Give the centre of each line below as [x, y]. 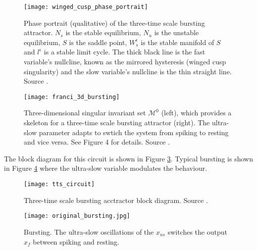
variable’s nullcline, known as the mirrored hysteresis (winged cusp [125, 62]
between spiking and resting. [76, 241]
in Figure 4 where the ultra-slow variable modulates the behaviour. [106, 168]
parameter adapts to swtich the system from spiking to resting [134, 132]
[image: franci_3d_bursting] [72, 97]
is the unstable [177, 32]
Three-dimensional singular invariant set [85, 113]
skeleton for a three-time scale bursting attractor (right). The [117, 123]
